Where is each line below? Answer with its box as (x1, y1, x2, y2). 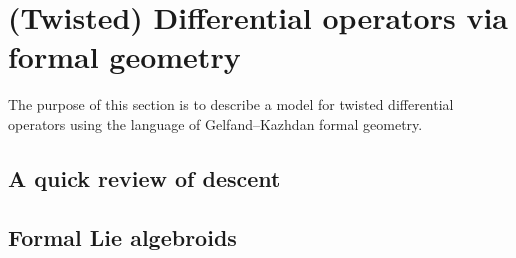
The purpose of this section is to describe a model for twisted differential (8, 94, 454, 115)
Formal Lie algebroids (8, 221, 237, 252)
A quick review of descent (8, 162, 281, 193)
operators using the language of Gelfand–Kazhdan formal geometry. (8, 113, 423, 134)
